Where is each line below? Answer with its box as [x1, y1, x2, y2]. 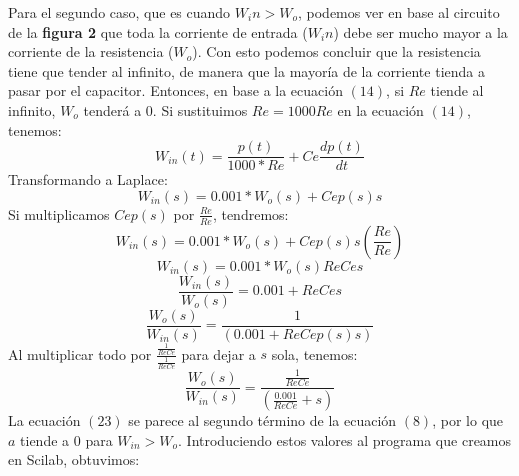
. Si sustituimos [152, 99, 248, 120]
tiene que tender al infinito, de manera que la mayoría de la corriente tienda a [8, 60, 485, 81]
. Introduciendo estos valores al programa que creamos [178, 429, 512, 450]
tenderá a [83, 99, 142, 120]
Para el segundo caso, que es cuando [8, 2, 231, 22]
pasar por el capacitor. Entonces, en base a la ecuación [8, 80, 343, 101]
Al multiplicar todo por [8, 343, 152, 364]
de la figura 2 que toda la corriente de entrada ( [8, 21, 308, 42]
